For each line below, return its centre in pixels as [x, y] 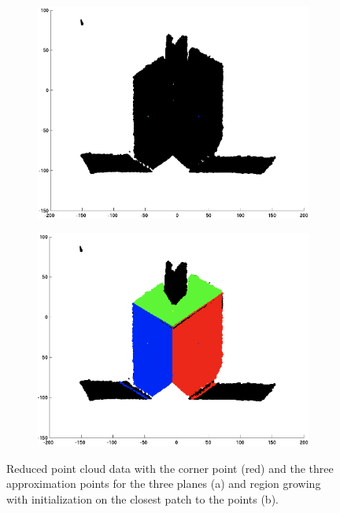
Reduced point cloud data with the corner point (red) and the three [170, 468]
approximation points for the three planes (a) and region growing [164, 483]
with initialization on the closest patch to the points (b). [142, 498]
